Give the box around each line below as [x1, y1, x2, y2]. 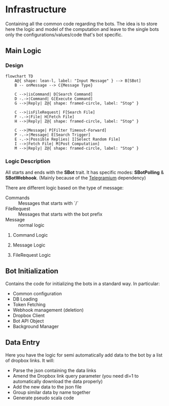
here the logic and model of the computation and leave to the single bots [5, 26, 159, 32]
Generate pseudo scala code [12, 395, 74, 401]
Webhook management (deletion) [12, 307, 84, 313]
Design [5, 62, 24, 69]
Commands [5, 195, 30, 201]
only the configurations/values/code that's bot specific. [5, 31, 123, 38]
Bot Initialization [5, 267, 59, 276]
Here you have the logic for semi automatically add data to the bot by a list [5, 351, 163, 358]
